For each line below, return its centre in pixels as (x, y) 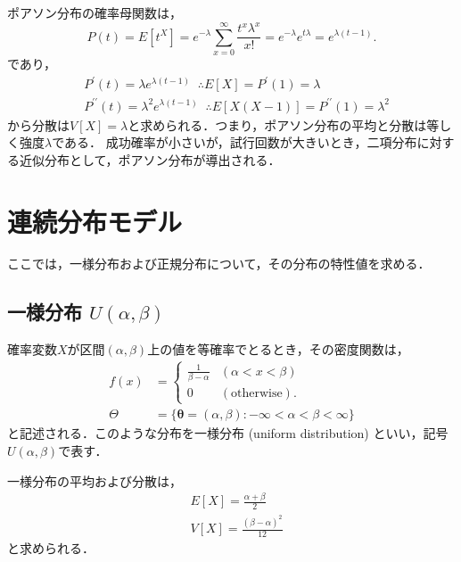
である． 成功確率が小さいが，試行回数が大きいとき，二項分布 (235, 142)
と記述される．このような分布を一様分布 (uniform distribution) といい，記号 (228, 433)
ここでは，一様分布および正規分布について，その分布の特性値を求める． (219, 264)
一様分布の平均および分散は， (95, 480)
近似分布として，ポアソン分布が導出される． (150, 159)
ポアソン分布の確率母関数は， (95, 12)
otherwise (257, 393)
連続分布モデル (95, 221)
